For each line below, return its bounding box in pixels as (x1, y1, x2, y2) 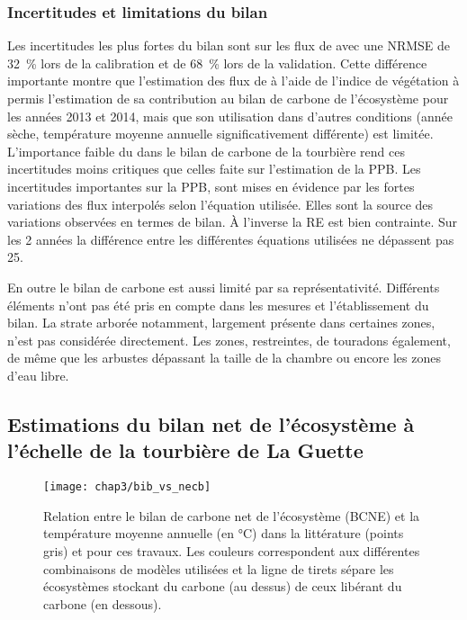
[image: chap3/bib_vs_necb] (43, 481, 211, 494)
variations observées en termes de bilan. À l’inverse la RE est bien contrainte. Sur (7, 212, 457, 231)
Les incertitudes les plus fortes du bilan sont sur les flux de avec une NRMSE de (7, 36, 451, 55)
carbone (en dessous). (43, 594, 162, 613)
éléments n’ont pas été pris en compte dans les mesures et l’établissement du (7, 295, 429, 314)
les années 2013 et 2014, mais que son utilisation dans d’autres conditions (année (7, 106, 453, 125)
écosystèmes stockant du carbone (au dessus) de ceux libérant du (43, 577, 402, 596)
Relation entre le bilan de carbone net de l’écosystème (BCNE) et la (43, 506, 420, 525)
